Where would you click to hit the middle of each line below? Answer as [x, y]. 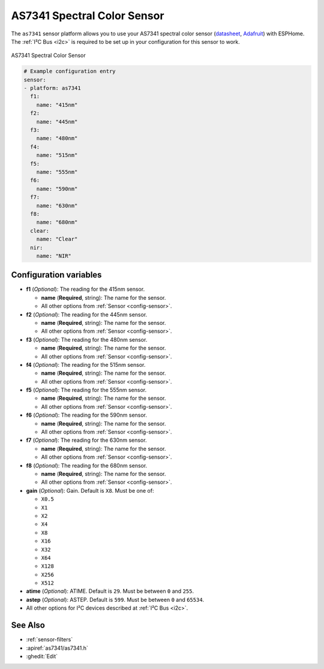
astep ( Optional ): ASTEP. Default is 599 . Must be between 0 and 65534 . [115, 599]
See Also [28, 626]
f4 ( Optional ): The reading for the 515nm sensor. [86, 364]
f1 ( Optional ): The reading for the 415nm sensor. [85, 289]
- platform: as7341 [52, 88]
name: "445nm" [57, 122]
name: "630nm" [57, 206]
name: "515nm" [57, 155]
